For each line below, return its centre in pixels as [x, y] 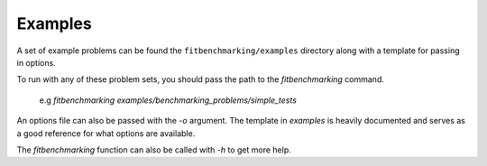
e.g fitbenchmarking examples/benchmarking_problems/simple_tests [168, 100]
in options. [36, 62]
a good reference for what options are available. [106, 133]
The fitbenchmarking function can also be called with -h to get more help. [154, 150]
